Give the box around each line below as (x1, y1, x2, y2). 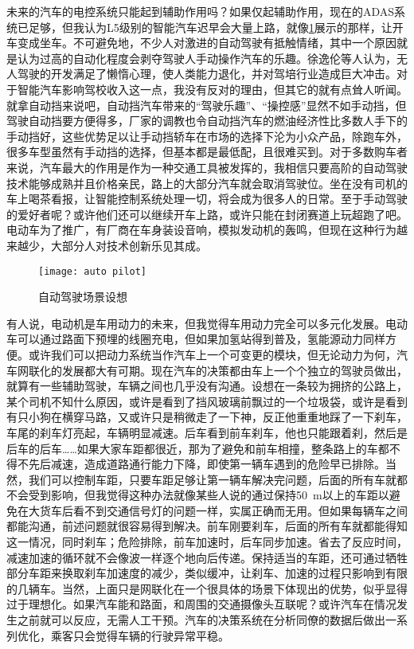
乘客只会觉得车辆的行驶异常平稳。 (50, 627, 229, 643)
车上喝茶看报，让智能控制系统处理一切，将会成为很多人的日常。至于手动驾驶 (6, 190, 408, 207)
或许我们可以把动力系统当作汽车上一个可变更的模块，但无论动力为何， (28, 346, 396, 362)
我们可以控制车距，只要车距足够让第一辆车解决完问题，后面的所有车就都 (28, 471, 408, 487)
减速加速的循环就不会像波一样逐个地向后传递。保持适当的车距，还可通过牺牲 (6, 549, 408, 565)
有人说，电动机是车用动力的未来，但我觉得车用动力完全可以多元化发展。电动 (6, 315, 408, 331)
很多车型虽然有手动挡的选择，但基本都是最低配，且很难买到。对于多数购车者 (6, 143, 408, 160)
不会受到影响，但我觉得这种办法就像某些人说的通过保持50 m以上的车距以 (6, 487, 389, 503)
